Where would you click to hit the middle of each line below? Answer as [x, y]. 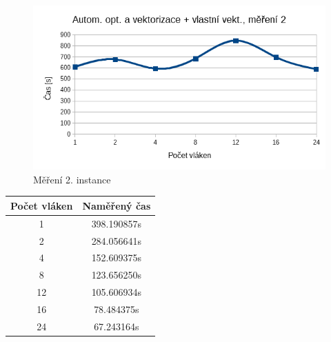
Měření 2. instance [72, 179]
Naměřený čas [117, 205]
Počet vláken [42, 205]
